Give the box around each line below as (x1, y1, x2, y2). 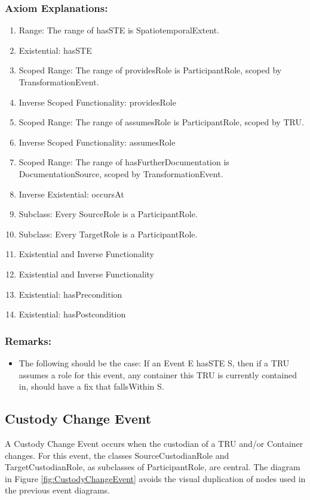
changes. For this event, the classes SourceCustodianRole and (5, 449, 229, 461)
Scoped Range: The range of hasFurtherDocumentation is (19, 156, 229, 168)
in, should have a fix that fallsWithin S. (19, 380, 164, 393)
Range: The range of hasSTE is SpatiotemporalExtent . (19, 24, 220, 36)
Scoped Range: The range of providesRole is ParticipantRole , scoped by (19, 64, 282, 76)
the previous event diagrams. (5, 484, 111, 496)
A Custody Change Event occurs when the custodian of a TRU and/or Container (5, 437, 303, 449)
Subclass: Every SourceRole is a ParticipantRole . (19, 208, 198, 220)
